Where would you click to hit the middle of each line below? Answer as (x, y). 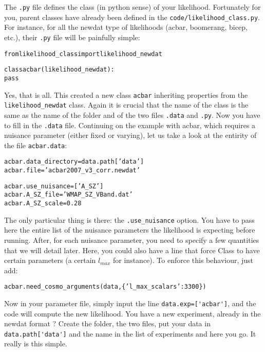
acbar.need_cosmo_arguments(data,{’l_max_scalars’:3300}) (105, 287)
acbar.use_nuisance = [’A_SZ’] (54, 186)
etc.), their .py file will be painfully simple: (72, 37)
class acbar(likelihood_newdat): (59, 70)
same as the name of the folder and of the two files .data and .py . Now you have (132, 115)
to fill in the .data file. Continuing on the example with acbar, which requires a (130, 125)
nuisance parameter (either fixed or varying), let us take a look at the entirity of (130, 135)
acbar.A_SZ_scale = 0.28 (43, 204)
